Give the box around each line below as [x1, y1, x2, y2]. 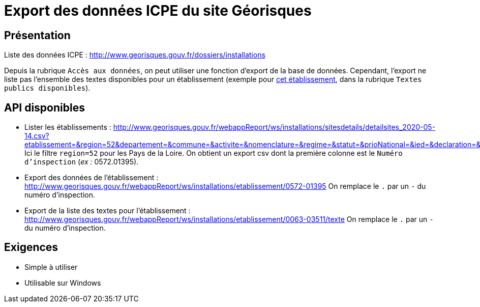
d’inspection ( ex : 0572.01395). [24, 157, 139, 166]
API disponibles [4, 101, 85, 114]
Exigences [4, 241, 58, 254]
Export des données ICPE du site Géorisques [4, 2, 312, 19]
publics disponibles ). [4, 83, 91, 93]
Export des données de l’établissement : [24, 173, 159, 182]
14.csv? [24, 131, 49, 141]
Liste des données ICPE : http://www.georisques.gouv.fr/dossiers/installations [4, 50, 265, 60]
